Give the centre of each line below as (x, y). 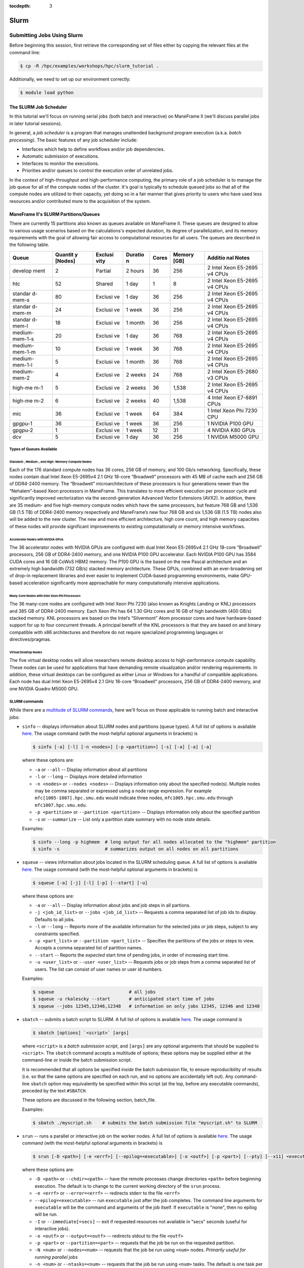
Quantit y (66, 255)
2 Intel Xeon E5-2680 (233, 371)
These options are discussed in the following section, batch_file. (89, 1100)
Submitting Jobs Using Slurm (46, 35)
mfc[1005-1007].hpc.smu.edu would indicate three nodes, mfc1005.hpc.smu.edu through (134, 798)
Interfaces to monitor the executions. (61, 163)
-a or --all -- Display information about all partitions (91, 769)
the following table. (29, 245)
